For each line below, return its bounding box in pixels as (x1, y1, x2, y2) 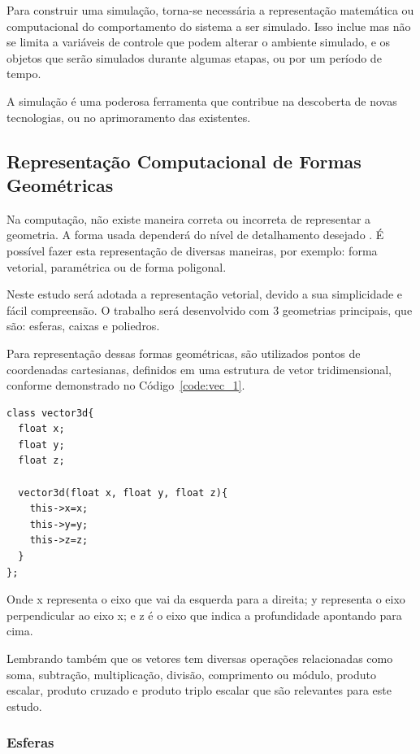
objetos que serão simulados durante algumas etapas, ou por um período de (6, 49, 382, 66)
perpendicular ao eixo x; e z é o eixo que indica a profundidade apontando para (6, 606, 402, 623)
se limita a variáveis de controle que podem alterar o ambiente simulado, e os (6, 33, 391, 50)
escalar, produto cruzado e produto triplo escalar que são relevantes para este (6, 682, 392, 699)
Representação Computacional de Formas (6, 148, 362, 173)
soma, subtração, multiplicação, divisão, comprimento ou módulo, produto (6, 665, 376, 682)
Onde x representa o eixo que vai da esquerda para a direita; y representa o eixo (6, 591, 405, 608)
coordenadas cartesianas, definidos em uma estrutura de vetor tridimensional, (6, 360, 392, 377)
